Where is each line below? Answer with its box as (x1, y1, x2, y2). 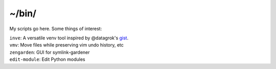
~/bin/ (9, 8, 37, 19)
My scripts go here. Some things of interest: (9, 26, 102, 32)
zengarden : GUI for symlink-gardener (9, 49, 90, 55)
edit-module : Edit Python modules (9, 56, 85, 62)
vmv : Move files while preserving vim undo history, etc (9, 42, 124, 48)
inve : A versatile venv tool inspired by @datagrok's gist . (9, 35, 129, 41)
